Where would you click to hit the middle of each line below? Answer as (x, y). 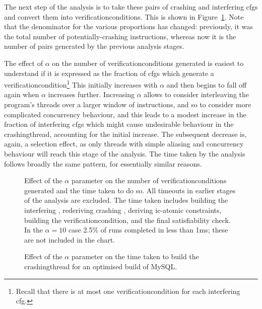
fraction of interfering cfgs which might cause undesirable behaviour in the (119, 124)
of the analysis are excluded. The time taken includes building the (126, 200)
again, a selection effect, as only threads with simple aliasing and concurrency (124, 144)
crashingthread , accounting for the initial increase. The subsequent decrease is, (125, 134)
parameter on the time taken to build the (135, 256)
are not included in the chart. (70, 239)
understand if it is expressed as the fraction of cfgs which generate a (109, 73)
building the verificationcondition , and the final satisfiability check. (127, 220)
